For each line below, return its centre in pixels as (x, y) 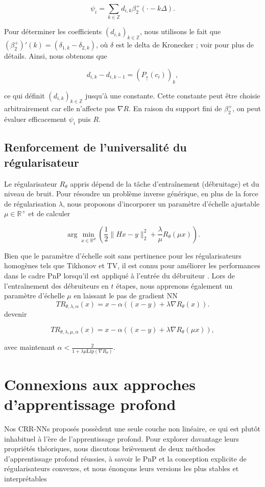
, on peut (247, 108)
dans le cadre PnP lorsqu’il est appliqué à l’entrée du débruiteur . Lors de (119, 276)
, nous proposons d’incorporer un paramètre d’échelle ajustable (161, 203)
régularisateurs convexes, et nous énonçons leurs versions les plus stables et (122, 468)
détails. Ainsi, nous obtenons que (56, 56)
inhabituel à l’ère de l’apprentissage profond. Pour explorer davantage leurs (122, 438)
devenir (16, 314)
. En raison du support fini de (175, 108)
